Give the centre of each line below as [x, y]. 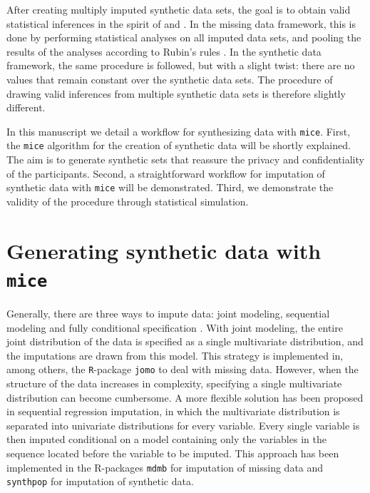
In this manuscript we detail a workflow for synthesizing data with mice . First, [179, 131]
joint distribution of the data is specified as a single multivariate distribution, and [185, 341]
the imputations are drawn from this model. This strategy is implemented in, [175, 355]
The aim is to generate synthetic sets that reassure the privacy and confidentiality [185, 159]
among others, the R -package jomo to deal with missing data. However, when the [183, 369]
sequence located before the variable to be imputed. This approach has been [173, 453]
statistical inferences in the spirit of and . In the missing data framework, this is [181, 23]
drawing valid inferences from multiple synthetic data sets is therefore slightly [176, 93]
